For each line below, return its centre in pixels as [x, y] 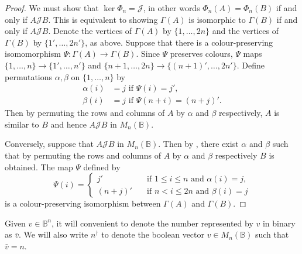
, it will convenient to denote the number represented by [152, 223]
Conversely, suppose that [49, 144]
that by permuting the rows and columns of [83, 155]
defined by [102, 167]
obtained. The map [39, 167]
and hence [68, 124]
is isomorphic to [217, 19]
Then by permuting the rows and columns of [85, 113]
